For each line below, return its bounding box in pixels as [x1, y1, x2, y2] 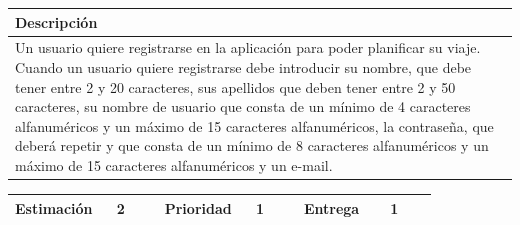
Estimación [15, 197, 93, 218]
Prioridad [164, 197, 232, 218]
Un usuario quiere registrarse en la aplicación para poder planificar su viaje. [15, 37, 481, 58]
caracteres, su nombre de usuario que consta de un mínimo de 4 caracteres [15, 96, 471, 117]
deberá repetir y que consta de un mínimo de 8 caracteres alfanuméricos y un [15, 135, 489, 156]
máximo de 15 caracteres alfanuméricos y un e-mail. [15, 154, 333, 175]
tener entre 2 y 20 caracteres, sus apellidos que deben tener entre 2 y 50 [15, 76, 456, 97]
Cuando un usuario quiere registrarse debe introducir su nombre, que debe [15, 56, 472, 77]
